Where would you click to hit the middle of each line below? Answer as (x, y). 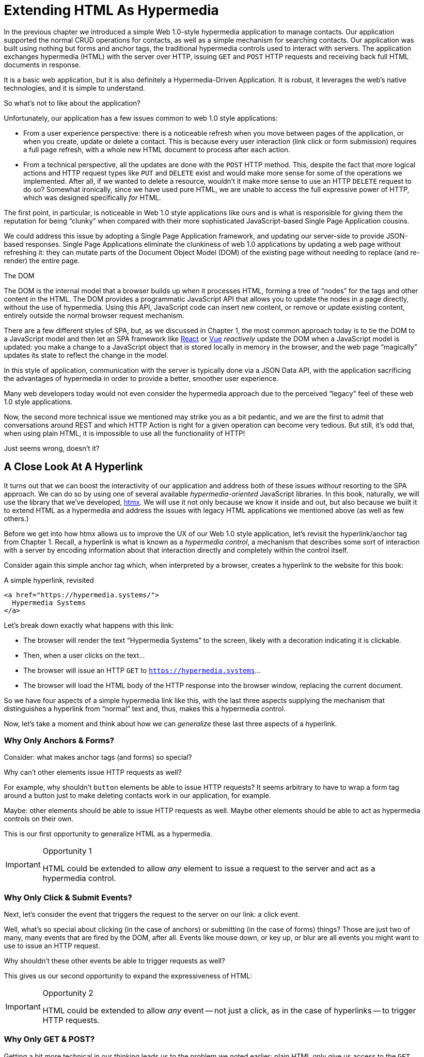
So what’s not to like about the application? (72, 103)
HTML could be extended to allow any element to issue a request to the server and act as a (209, 869)
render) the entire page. (42, 260)
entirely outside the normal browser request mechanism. (94, 315)
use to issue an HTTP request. (52, 946)
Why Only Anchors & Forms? (59, 740)
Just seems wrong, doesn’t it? (52, 448)
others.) (16, 518)
